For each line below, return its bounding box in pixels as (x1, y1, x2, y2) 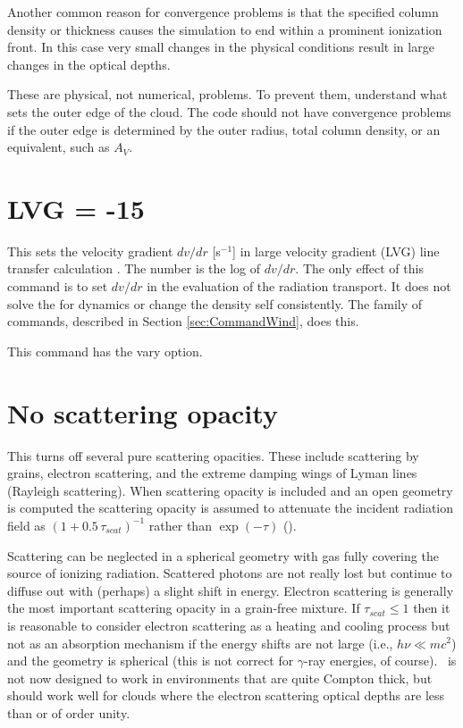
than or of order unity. (7, 703, 130, 722)
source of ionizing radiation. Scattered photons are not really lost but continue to (7, 564, 452, 582)
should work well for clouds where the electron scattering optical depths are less (7, 686, 445, 705)
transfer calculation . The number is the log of (7, 259, 260, 278)
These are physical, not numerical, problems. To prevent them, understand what (7, 85, 448, 104)
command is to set (7, 277, 108, 296)
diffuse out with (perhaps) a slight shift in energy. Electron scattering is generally (7, 581, 454, 599)
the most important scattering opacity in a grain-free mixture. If (7, 598, 360, 617)
